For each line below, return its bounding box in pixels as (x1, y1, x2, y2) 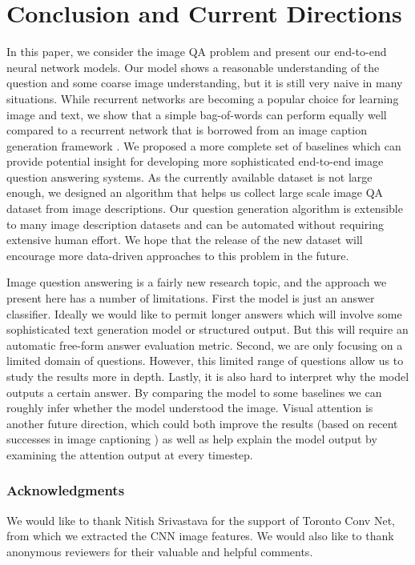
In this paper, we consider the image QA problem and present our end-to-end (6, 43, 387, 60)
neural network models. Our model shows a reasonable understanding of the (6, 58, 380, 75)
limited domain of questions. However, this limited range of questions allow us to (6, 352, 404, 369)
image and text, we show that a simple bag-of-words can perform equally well (6, 106, 387, 122)
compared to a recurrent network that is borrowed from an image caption (6, 122, 367, 138)
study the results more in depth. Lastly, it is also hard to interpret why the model (6, 368, 409, 384)
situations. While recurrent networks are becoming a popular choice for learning (6, 90, 399, 106)
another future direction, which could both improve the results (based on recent (6, 415, 398, 431)
